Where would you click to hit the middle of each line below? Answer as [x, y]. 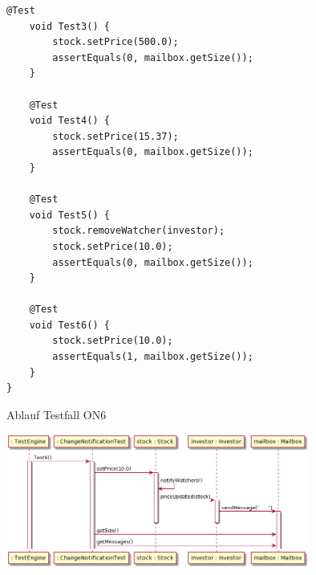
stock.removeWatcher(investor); [139, 231]
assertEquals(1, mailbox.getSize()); [153, 357]
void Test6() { [69, 325]
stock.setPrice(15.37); [115, 136]
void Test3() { [69, 26]
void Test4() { [69, 121]
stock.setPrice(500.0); [115, 42]
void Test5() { [69, 215]
